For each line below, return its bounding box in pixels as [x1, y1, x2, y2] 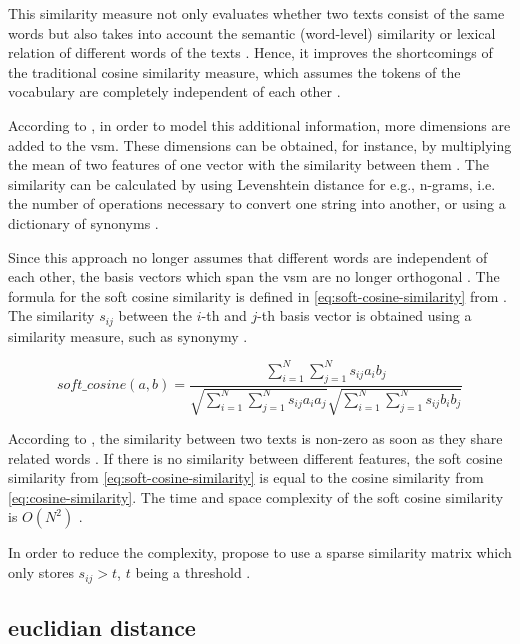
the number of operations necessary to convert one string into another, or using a [8, 193, 506, 214]
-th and [201, 305, 247, 326]
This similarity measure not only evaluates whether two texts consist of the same [8, 3, 505, 23]
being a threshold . [135, 562, 251, 583]
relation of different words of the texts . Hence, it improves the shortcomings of [8, 42, 493, 63]
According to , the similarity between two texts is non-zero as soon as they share [8, 428, 503, 449]
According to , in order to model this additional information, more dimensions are [8, 114, 511, 135]
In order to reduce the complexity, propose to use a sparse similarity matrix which [8, 542, 512, 563]
